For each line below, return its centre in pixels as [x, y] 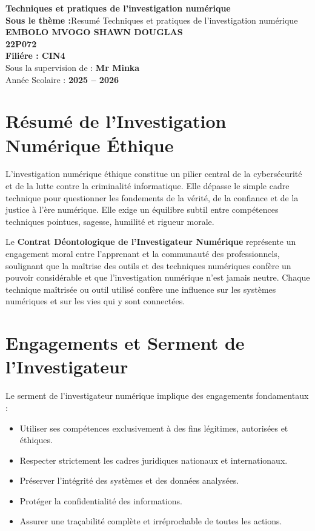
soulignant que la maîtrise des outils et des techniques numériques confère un [148, 265]
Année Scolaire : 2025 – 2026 [62, 79]
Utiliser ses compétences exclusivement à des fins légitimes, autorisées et [154, 428]
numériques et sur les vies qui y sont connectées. [95, 301]
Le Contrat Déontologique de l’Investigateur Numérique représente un [151, 242]
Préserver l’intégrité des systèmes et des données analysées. [129, 480]
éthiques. [36, 440]
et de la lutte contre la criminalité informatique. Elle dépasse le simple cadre [148, 186]
